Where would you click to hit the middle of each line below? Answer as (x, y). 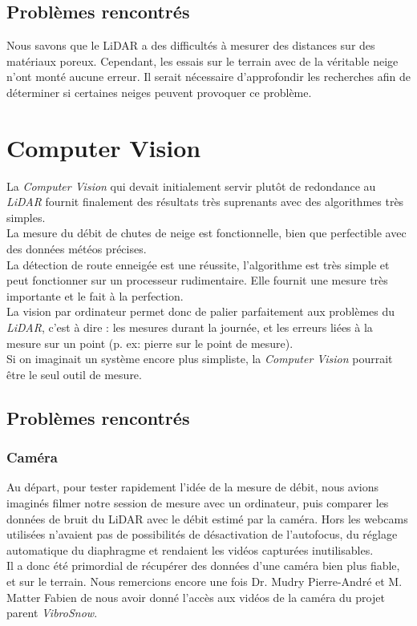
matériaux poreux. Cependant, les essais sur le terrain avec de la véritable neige (202, 61)
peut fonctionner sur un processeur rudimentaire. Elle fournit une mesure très (197, 280)
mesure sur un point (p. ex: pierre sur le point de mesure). (150, 343)
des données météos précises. (77, 249)
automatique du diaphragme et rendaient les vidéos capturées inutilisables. (190, 549)
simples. (26, 217)
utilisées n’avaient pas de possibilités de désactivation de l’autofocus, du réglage (202, 534)
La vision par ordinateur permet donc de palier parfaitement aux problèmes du (201, 311)
